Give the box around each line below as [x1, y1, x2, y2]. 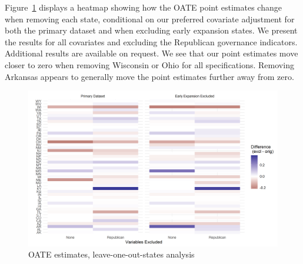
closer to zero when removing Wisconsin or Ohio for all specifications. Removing [5, 58, 294, 71]
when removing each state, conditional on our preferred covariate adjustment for [5, 12, 295, 25]
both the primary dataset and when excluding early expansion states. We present [5, 24, 298, 36]
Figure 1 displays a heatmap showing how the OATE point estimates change [5, 1, 282, 13]
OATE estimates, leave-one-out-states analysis [28, 248, 195, 260]
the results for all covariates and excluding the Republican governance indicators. [5, 35, 298, 48]
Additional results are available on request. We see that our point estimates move [5, 47, 298, 59]
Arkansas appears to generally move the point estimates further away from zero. [5, 70, 294, 82]
